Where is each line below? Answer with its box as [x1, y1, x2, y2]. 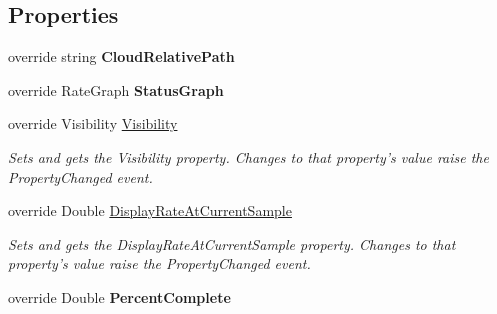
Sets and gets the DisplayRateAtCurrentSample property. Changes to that [8, 233, 456, 254]
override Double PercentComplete [8, 286, 231, 307]
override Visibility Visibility [8, 113, 178, 134]
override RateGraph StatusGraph [8, 79, 224, 100]
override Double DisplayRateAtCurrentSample [8, 200, 292, 221]
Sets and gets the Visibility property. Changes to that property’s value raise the [8, 146, 489, 167]
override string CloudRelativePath [8, 46, 235, 67]
